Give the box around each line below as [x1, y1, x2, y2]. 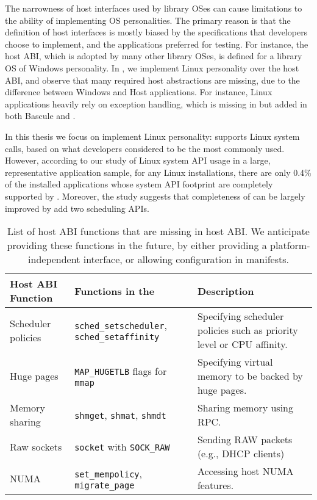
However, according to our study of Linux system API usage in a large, [5, 154, 271, 167]
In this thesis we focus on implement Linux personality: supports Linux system [5, 129, 300, 142]
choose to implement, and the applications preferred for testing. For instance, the [5, 37, 308, 50]
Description [197, 283, 254, 298]
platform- [270, 238, 310, 253]
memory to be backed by [197, 369, 303, 383]
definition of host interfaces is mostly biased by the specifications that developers [5, 26, 308, 38]
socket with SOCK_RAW [74, 439, 170, 454]
